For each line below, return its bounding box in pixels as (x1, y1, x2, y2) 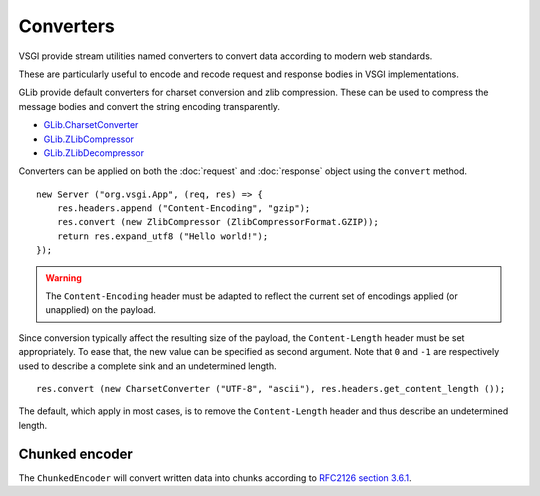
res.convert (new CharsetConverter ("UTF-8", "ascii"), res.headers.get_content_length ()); (36, 383, 506, 394)
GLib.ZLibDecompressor (43, 146, 145, 159)
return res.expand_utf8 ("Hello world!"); (56, 230, 269, 242)
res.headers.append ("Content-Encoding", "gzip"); (56, 203, 311, 214)
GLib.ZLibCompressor (43, 133, 135, 145)
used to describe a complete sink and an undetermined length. (18, 360, 277, 372)
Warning (45, 271, 82, 284)
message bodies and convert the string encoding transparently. (18, 100, 280, 112)
